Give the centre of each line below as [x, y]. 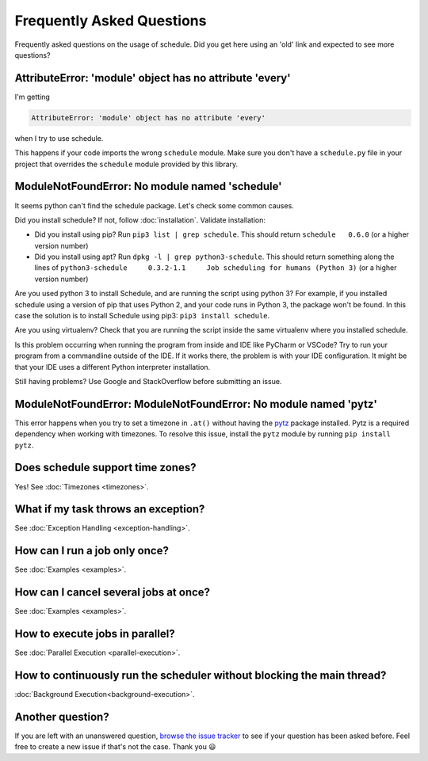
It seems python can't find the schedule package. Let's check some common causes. [155, 205]
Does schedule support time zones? [105, 468]
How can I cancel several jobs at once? [112, 593]
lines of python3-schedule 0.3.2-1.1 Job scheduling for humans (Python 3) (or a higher [216, 268]
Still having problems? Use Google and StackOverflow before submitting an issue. [148, 381]
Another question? [62, 717]
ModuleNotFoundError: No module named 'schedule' [148, 186]
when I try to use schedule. [59, 138]
